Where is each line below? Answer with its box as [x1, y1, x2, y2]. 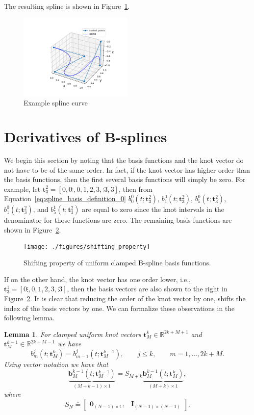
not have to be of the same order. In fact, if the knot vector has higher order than [4, 164, 250, 175]
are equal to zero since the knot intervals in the [82, 204, 224, 214]
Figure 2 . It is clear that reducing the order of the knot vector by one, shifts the [4, 293, 246, 303]
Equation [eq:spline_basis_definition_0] [4, 193, 127, 204]
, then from [118, 183, 152, 194]
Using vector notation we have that [4, 359, 108, 369]
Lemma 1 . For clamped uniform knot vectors [4, 329, 141, 339]
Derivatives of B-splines [4, 126, 167, 146]
